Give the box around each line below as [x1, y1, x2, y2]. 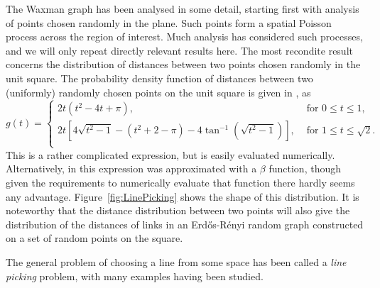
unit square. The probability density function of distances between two [6, 70, 313, 85]
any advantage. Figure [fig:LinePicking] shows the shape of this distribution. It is [6, 189, 359, 204]
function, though [268, 161, 341, 176]
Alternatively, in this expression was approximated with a [6, 161, 257, 176]
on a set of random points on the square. [6, 231, 183, 245]
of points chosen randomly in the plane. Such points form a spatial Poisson [6, 15, 332, 30]
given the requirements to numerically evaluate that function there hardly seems [6, 175, 355, 189]
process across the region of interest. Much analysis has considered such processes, [6, 29, 363, 44]
